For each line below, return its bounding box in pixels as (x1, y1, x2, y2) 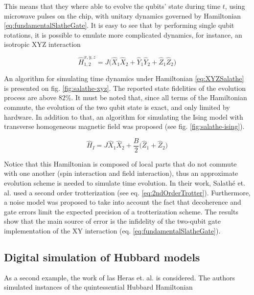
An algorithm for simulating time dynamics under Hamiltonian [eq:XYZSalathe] (4, 73, 244, 84)
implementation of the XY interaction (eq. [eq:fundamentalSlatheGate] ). (4, 225, 221, 235)
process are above (4, 92, 57, 103)
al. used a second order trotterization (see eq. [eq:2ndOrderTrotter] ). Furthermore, (4, 187, 251, 197)
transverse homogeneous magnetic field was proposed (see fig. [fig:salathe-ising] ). (4, 121, 245, 131)
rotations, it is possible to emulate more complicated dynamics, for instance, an (4, 29, 242, 40)
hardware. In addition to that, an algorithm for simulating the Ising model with (4, 111, 243, 122)
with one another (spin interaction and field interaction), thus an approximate (4, 168, 238, 178)
